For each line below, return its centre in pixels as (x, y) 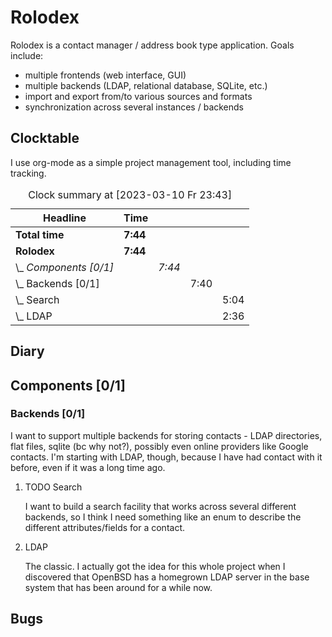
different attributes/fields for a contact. (105, 527)
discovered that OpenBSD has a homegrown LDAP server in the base (167, 577)
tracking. (28, 173)
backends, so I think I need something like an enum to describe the (163, 517)
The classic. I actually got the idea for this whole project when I (155, 566)
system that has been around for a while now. (118, 587)
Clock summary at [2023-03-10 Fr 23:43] (130, 194)
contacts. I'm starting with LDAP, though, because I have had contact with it (166, 457)
